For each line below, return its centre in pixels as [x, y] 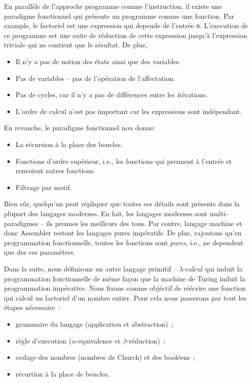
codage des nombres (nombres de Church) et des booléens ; [105, 357]
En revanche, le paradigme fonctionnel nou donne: [80, 128]
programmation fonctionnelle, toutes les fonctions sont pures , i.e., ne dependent [124, 242]
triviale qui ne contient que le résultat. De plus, [76, 45]
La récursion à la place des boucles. [69, 144]
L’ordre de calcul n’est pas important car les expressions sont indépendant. [129, 111]
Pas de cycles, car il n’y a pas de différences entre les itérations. [112, 95]
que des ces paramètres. [40, 252]
